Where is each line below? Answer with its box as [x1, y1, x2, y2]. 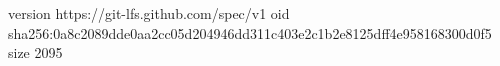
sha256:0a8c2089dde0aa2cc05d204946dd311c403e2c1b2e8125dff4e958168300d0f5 [8, 22, 492, 43]
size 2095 [8, 42, 63, 63]
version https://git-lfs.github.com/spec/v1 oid [8, 3, 290, 23]
